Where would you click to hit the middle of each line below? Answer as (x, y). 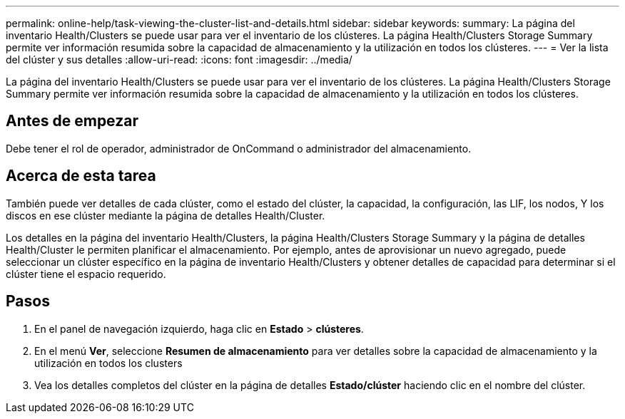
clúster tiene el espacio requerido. (86, 274)
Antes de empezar (72, 121)
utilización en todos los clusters (108, 363)
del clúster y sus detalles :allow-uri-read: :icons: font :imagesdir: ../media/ (179, 60)
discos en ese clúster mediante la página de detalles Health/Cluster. (166, 215)
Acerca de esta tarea (81, 176)
